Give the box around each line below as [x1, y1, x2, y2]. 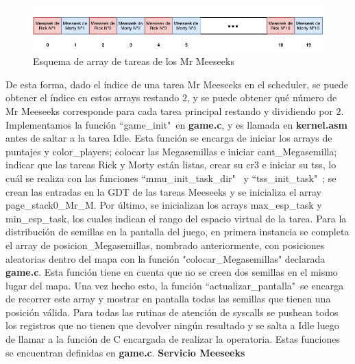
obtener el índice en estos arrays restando [5, 90, 180, 105]
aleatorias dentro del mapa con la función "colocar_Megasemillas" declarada [5, 251, 326, 265]
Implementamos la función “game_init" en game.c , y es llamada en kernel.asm [5, 117, 347, 131]
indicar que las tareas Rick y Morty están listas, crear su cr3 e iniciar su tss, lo [5, 157, 336, 172]
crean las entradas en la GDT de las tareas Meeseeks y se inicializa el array [5, 184, 321, 198]
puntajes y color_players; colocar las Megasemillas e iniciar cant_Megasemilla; [5, 144, 337, 158]
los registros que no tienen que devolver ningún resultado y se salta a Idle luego [5, 318, 339, 333]
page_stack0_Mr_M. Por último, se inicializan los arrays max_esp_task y [5, 198, 322, 212]
